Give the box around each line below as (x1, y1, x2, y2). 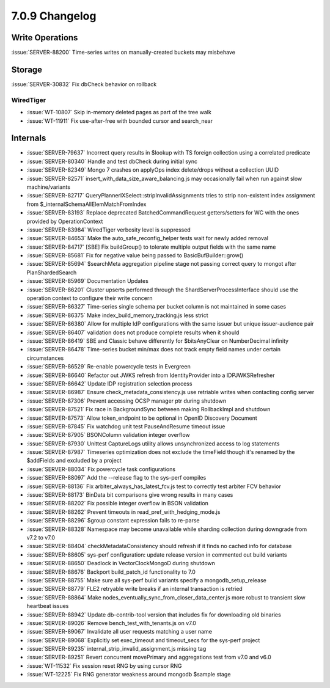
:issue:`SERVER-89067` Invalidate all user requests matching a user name (26, 628, 212, 635)
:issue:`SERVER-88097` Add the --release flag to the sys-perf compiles (26, 474, 207, 481)
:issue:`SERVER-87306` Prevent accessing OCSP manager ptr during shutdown (26, 397, 226, 404)
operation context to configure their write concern (26, 295, 153, 302)
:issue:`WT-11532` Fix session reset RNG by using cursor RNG (26, 662, 183, 669)
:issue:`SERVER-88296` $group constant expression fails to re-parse (26, 517, 200, 524)
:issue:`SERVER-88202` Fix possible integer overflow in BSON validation (26, 500, 209, 507)
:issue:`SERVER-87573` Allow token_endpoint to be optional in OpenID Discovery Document (26, 414, 258, 422)
